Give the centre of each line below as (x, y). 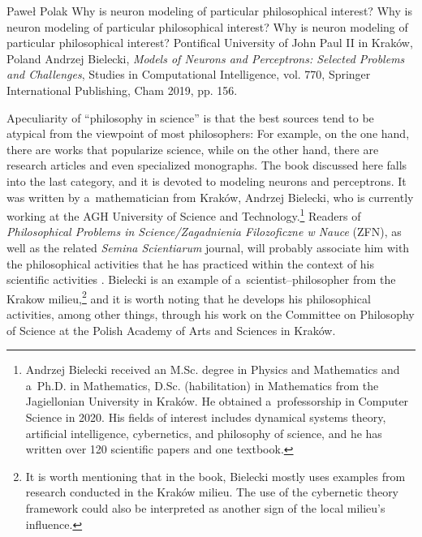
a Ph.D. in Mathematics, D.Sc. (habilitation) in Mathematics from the (202, 385)
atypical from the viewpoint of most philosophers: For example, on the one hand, (208, 133)
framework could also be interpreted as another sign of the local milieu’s (205, 507)
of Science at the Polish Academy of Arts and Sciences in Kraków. (171, 330)
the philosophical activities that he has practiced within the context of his (191, 263)
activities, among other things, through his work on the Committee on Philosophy (211, 314)
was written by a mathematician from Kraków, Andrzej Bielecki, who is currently (210, 197)
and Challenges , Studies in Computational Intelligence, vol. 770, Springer (189, 74)
